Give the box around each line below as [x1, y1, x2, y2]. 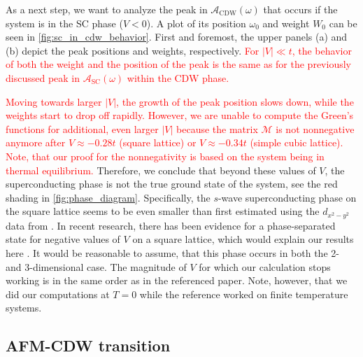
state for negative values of [6, 232, 120, 246]
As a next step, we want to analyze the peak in [6, 2, 208, 16]
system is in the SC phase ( [6, 15, 123, 30]
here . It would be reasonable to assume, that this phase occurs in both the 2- [6, 245, 339, 260]
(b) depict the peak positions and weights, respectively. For [6, 43, 259, 57]
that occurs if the [263, 2, 338, 16]
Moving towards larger [6, 94, 102, 108]
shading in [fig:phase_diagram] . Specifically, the [6, 190, 211, 204]
